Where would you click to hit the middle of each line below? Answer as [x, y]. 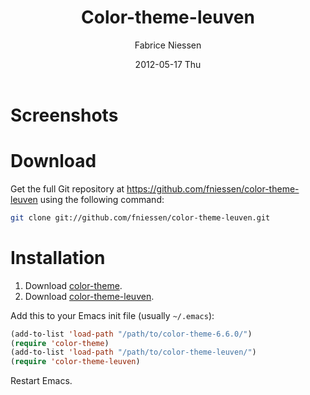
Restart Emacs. [41, 381]
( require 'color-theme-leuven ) [75, 362]
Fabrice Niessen [168, 45]
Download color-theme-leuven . [89, 296]
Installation [58, 257]
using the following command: [102, 199]
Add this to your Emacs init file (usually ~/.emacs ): [112, 315]
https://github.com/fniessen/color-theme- [213, 188]
